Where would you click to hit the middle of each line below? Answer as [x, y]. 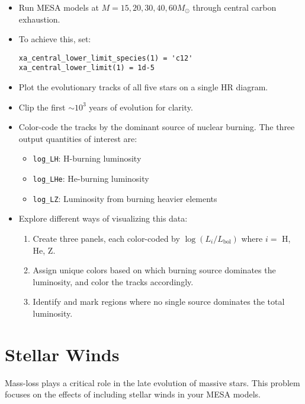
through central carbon [235, 7]
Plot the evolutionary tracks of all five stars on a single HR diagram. [143, 87]
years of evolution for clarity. [141, 107]
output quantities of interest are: [78, 138]
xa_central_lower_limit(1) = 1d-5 [86, 68]
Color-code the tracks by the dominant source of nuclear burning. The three [157, 127]
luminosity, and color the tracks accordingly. [113, 281]
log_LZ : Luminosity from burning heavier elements [125, 198]
